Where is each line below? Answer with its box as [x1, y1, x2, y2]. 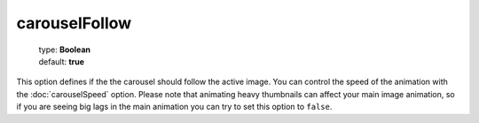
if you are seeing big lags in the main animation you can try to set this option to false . [16, 102, 333, 112]
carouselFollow [16, 13, 132, 33]
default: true [38, 56, 84, 66]
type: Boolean [38, 44, 90, 55]
